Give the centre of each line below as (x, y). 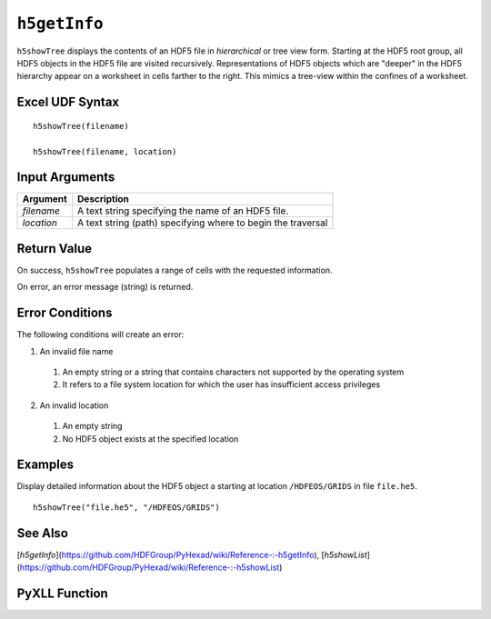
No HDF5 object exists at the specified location (150, 439)
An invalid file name (76, 351)
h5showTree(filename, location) (105, 151)
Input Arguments (66, 177)
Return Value (55, 249)
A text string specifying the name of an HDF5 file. (183, 211)
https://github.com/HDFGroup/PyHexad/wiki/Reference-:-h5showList (150, 567)
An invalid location (74, 405)
